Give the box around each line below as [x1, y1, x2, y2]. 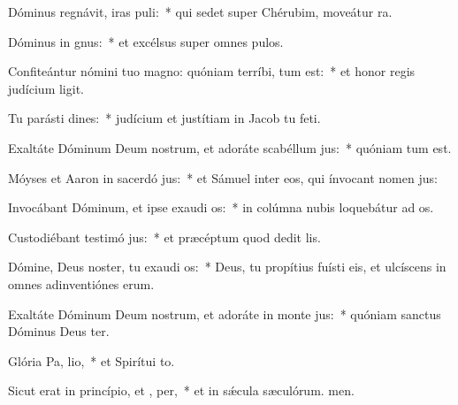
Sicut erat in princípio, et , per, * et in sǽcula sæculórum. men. [8, 381, 355, 400]
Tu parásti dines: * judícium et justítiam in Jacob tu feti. [8, 109, 321, 127]
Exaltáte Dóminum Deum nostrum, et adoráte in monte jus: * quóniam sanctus [8, 304, 441, 323]
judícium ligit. [8, 79, 84, 97]
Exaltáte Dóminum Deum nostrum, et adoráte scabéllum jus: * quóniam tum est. [8, 138, 452, 157]
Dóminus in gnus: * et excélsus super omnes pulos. [8, 32, 284, 50]
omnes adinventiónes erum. [8, 274, 155, 293]
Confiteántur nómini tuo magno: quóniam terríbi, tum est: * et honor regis [8, 62, 416, 80]
